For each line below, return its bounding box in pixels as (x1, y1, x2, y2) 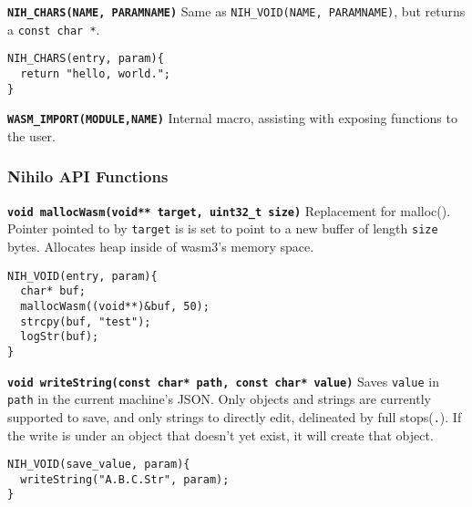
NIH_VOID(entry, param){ (7, 269, 158, 283)
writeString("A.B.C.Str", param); (20, 472, 230, 486)
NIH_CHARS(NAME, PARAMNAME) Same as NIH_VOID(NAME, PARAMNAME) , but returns (7, 2, 466, 20)
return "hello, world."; (20, 67, 170, 80)
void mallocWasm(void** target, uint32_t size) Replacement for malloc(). (7, 201, 451, 220)
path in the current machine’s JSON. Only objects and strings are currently (7, 389, 431, 409)
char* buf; (20, 285, 86, 298)
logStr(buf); (20, 330, 99, 344)
